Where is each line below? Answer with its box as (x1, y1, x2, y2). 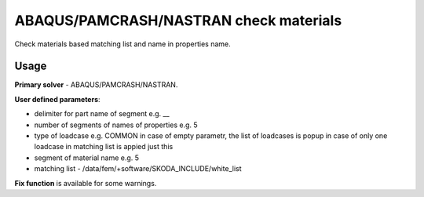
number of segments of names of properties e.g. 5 (34, 120, 198, 130)
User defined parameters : (14, 94, 101, 104)
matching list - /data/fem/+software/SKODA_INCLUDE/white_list (34, 164, 243, 173)
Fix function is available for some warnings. (14, 178, 157, 188)
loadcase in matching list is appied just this (34, 142, 174, 151)
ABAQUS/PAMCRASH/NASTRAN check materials (14, 12, 342, 29)
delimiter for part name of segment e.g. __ (34, 109, 170, 119)
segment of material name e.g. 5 (34, 153, 140, 162)
